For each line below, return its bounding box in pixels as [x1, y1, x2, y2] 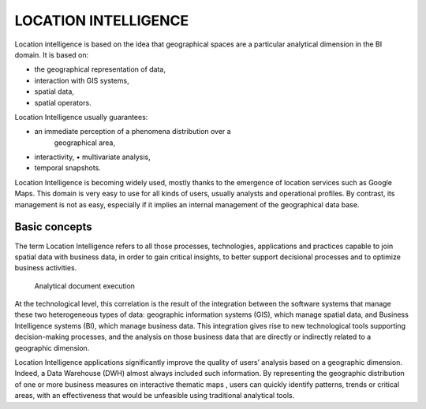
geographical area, [54, 138, 116, 147]
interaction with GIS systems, [34, 76, 129, 85]
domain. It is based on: [14, 50, 89, 59]
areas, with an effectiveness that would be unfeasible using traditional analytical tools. [14, 391, 295, 400]
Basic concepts [14, 221, 92, 234]
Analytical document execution [34, 281, 136, 291]
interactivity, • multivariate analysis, [34, 152, 151, 162]
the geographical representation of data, [34, 65, 166, 74]
